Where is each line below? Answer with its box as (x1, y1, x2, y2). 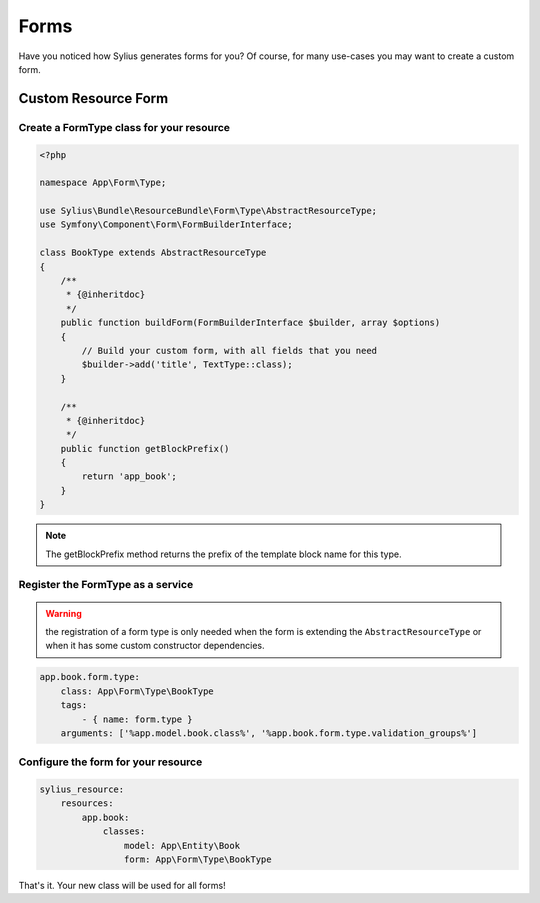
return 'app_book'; (81, 471, 177, 482)
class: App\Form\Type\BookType (60, 685, 214, 697)
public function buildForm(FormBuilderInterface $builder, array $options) (60, 317, 441, 329)
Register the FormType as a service (18, 578, 194, 592)
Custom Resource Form (18, 90, 169, 107)
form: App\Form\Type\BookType (123, 854, 272, 865)
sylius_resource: (39, 784, 125, 795)
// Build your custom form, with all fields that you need (81, 345, 378, 356)
